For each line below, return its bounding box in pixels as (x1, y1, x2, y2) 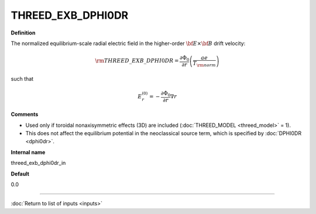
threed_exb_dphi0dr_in (11, 160, 66, 167)
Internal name (11, 149, 46, 156)
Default (11, 170, 29, 177)
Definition (11, 29, 36, 36)
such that (11, 75, 34, 82)
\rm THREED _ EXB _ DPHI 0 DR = (95, 57, 179, 64)
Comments (11, 111, 39, 118)
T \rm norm (193, 60, 216, 68)
